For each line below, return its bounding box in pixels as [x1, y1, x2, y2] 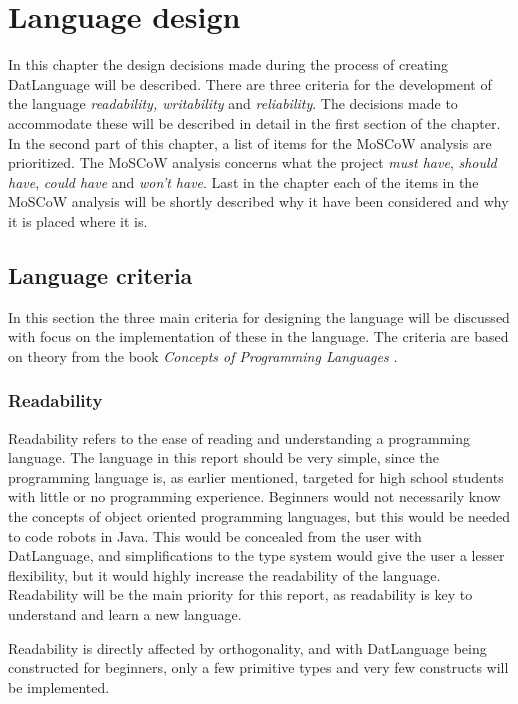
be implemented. [8, 676, 110, 697]
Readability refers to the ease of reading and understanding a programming [8, 427, 470, 448]
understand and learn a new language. [8, 604, 242, 625]
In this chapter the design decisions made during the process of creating [8, 54, 449, 75]
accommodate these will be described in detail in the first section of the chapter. [8, 112, 501, 133]
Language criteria [8, 259, 193, 290]
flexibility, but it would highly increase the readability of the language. [8, 564, 441, 585]
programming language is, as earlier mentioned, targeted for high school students [8, 466, 504, 487]
